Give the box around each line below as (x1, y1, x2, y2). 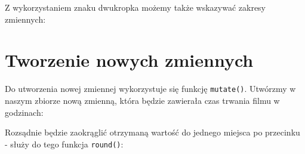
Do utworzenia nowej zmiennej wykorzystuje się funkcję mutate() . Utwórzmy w (5, 82, 296, 95)
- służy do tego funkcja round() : (5, 137, 124, 150)
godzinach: (5, 106, 44, 118)
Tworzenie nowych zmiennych (5, 48, 254, 72)
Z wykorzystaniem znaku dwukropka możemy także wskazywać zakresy (5, 1, 266, 13)
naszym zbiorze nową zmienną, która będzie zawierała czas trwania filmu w (5, 94, 280, 106)
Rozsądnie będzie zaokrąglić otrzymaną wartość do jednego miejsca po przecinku (5, 126, 300, 138)
